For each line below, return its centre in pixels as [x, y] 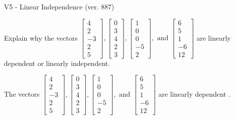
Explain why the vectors [41, 37]
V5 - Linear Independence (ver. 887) [59, 6]
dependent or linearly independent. [57, 63]
